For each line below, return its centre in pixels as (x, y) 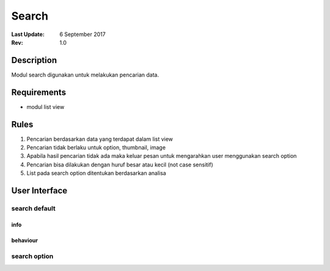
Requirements (39, 92)
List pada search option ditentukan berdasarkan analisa (96, 173)
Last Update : (28, 34)
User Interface (39, 191)
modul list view (46, 106)
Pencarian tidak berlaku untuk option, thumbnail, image (96, 147)
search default (34, 208)
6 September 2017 (83, 34)
